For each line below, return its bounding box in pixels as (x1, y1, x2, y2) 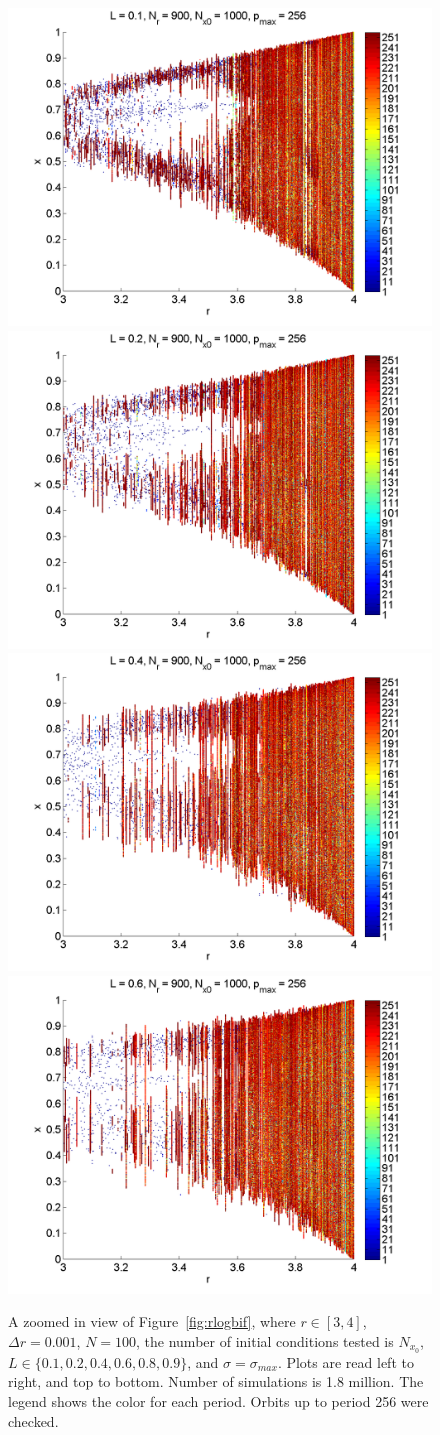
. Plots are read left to (277, 1351, 414, 1372)
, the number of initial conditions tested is (136, 1330, 394, 1351)
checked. (8, 1410, 59, 1431)
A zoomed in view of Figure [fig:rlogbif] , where (8, 1311, 296, 1332)
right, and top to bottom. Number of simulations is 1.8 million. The (8, 1371, 424, 1392)
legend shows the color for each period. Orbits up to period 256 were (8, 1391, 429, 1412)
